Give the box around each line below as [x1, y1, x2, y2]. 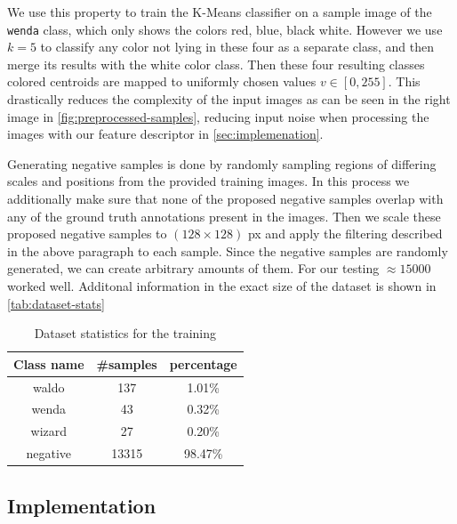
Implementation [7, 491, 156, 519]
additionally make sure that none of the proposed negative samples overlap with [7, 189, 444, 207]
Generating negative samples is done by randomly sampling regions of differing [7, 154, 437, 173]
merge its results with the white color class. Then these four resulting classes [7, 54, 425, 73]
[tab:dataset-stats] [7, 294, 105, 312]
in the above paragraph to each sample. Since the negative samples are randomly [7, 241, 448, 260]
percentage [169, 354, 237, 373]
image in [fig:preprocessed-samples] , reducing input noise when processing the [7, 107, 429, 125]
